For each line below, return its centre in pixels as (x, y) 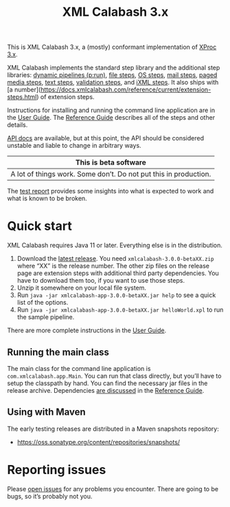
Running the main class (58, 352)
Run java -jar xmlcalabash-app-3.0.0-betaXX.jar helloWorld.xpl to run (120, 310)
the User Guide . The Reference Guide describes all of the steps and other (111, 118)
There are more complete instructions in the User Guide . (87, 330)
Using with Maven (46, 412)
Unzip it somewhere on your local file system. (81, 288)
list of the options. (43, 303)
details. (18, 125)
